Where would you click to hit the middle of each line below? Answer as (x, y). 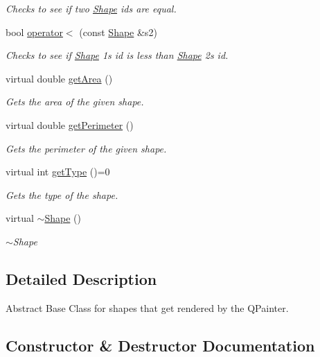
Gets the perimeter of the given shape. (86, 148)
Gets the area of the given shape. (75, 102)
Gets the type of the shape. (62, 194)
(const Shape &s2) (118, 32)
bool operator (34, 32)
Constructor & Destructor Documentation (160, 345)
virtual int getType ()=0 (58, 172)
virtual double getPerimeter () (70, 124)
